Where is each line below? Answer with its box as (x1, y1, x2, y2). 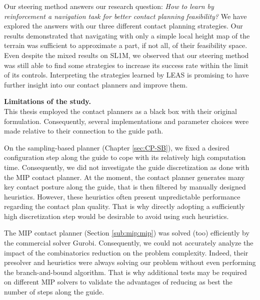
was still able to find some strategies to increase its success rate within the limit (4, 59, 248, 70)
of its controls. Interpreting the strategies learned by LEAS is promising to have (4, 69, 249, 80)
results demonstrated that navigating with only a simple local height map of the (4, 30, 250, 40)
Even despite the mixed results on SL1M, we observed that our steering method (4, 49, 249, 60)
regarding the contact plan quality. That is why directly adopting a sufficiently (4, 201, 245, 211)
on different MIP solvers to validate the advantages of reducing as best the (4, 276, 232, 287)
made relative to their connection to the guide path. (4, 125, 163, 136)
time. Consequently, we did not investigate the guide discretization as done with (4, 161, 249, 172)
